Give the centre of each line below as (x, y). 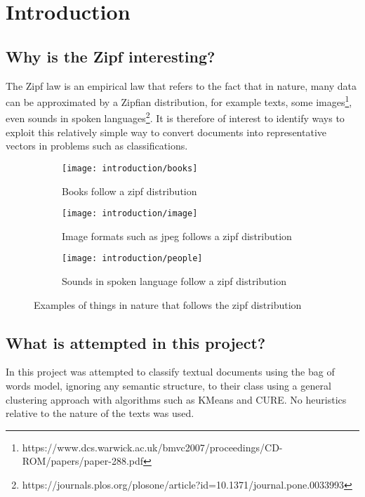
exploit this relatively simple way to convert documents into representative (166, 132)
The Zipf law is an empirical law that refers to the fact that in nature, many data (181, 85)
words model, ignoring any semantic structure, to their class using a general (168, 385)
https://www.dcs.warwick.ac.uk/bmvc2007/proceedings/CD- (152, 447)
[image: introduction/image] (130, 214)
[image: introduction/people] (132, 259)
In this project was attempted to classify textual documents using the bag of (170, 372)
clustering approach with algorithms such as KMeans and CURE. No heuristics (176, 399)
